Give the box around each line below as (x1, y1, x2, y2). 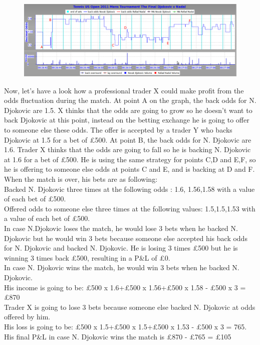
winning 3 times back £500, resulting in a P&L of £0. (4, 252, 170, 263)
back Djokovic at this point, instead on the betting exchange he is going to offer (4, 114, 249, 125)
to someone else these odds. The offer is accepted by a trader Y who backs (4, 125, 232, 135)
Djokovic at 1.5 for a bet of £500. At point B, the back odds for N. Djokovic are (4, 134, 251, 145)
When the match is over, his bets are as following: (4, 174, 158, 184)
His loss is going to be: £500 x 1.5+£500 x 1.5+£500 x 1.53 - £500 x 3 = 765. (4, 321, 247, 331)
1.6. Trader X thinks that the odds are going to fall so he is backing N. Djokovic (4, 144, 251, 155)
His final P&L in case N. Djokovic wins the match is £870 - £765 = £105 (4, 331, 231, 341)
